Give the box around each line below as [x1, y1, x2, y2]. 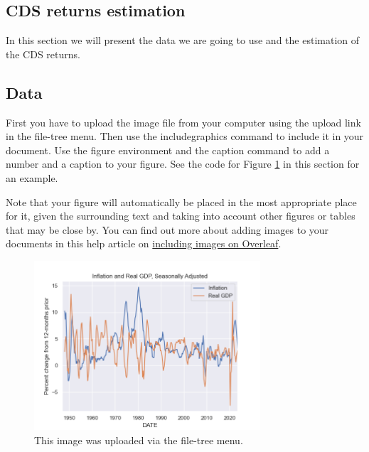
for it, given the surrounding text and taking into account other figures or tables [6, 208, 355, 223]
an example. [6, 170, 58, 185]
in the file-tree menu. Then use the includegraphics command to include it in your [6, 129, 364, 144]
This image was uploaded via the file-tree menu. [34, 433, 243, 448]
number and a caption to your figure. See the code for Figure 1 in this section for [6, 156, 360, 171]
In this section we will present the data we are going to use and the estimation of [6, 33, 360, 48]
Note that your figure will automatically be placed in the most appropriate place [6, 194, 357, 209]
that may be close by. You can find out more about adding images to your [6, 222, 329, 237]
